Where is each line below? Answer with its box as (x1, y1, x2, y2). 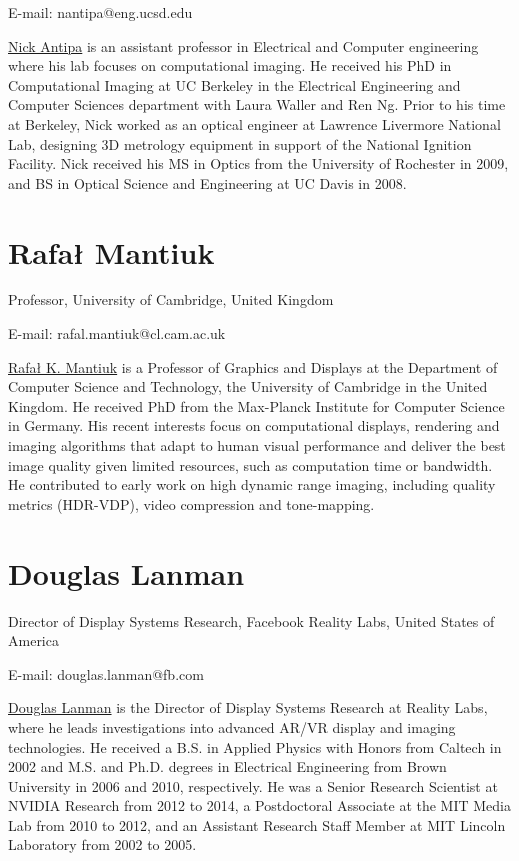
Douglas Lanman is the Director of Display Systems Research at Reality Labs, (8, 697, 488, 718)
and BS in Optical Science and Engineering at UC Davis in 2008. (8, 172, 407, 193)
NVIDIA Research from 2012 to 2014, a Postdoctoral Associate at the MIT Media (8, 795, 512, 816)
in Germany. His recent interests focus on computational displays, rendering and (8, 415, 500, 436)
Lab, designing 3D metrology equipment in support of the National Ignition (8, 133, 472, 154)
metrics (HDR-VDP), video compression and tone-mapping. (8, 493, 375, 514)
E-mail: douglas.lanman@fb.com (8, 663, 204, 684)
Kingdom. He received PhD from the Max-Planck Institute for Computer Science (8, 395, 505, 416)
